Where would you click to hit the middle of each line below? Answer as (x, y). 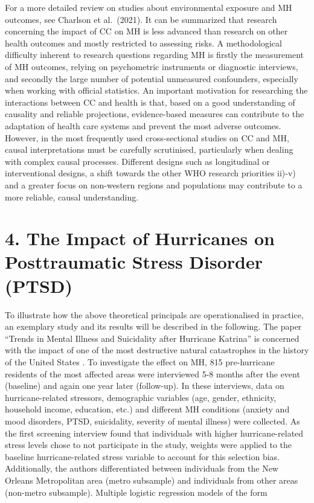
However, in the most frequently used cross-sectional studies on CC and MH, (147, 137)
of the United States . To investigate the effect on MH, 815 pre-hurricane (140, 361)
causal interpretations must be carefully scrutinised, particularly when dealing (149, 149)
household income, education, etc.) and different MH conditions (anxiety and (147, 409)
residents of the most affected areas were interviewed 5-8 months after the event (152, 373)
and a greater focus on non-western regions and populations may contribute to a (154, 184)
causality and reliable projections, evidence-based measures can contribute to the (155, 114)
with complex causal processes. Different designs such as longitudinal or (137, 161)
